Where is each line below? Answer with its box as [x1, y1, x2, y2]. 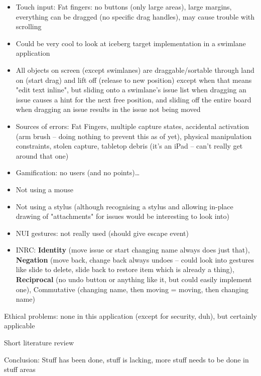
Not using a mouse [16, 184, 73, 194]
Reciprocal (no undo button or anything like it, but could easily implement [16, 274, 252, 285]
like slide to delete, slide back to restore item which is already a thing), [16, 264, 234, 275]
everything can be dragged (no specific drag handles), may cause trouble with [16, 11, 255, 22]
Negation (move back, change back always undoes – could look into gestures [16, 254, 254, 265]
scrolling [16, 21, 42, 32]
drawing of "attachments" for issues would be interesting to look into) [16, 211, 229, 221]
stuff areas [4, 364, 36, 374]
